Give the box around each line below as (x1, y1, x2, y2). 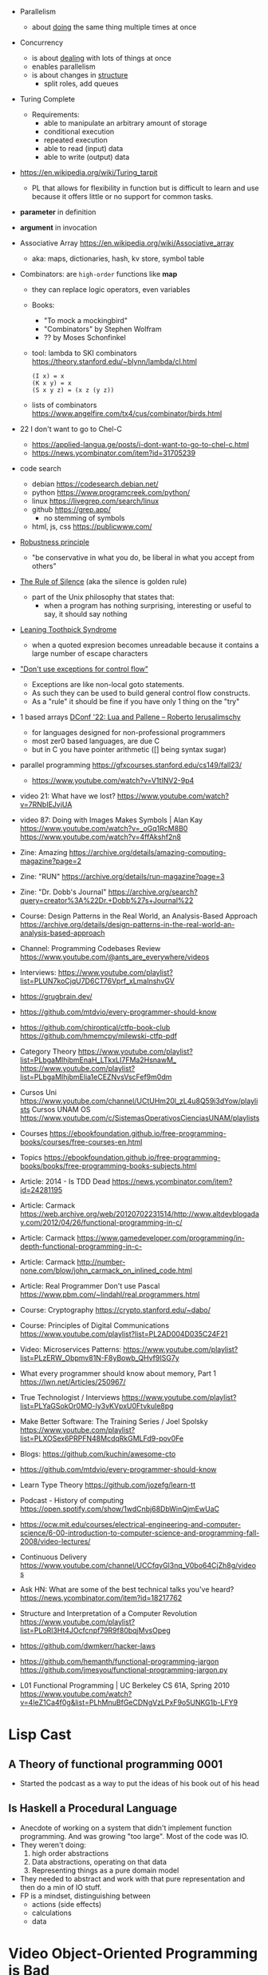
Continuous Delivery (19, 1552, 88, 1561)
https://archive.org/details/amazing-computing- (69, 848, 227, 857)
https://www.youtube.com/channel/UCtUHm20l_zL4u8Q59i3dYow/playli (19, 1096, 258, 1105)
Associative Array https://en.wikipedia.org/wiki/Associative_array (19, 238, 234, 247)
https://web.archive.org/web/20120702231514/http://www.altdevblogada (19, 1209, 259, 1218)
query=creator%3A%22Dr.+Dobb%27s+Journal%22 (19, 896, 194, 905)
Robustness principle (19, 538, 90, 546)
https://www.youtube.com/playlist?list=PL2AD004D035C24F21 (19, 1329, 228, 1338)
